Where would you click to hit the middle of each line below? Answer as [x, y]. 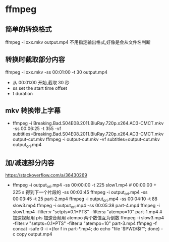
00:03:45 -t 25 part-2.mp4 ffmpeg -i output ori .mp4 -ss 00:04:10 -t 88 [85, 199]
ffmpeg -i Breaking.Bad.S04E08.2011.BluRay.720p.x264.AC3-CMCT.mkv [88, 123]
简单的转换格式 [29, 29]
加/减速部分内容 [30, 163]
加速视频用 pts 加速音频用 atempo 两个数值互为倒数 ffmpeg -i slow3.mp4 [88, 218]
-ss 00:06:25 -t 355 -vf [37, 128]
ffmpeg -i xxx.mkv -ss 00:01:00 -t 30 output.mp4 [56, 72]
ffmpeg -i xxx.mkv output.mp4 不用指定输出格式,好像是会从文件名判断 [78, 42]
